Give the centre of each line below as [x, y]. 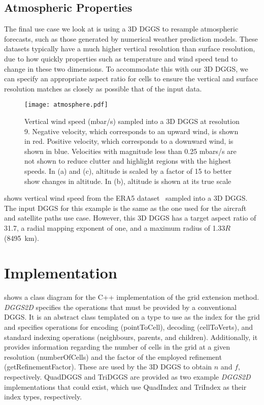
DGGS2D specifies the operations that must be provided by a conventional [121, 307]
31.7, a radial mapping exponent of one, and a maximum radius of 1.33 [115, 227]
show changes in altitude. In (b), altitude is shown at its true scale [128, 181]
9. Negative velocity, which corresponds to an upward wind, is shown [131, 131]
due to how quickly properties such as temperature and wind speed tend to [121, 58]
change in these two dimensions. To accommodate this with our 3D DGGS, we [126, 68]
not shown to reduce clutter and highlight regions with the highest [128, 161]
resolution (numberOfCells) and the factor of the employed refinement [113, 356]
